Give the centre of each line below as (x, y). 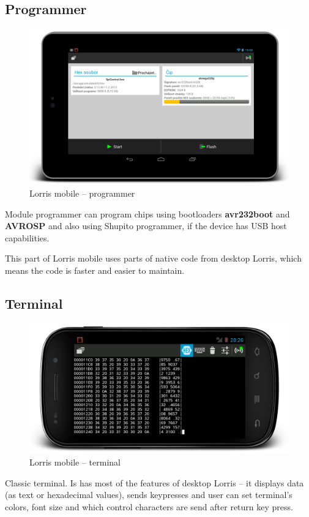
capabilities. (27, 237)
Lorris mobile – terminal (75, 462)
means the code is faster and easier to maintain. (95, 270)
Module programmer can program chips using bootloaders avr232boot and (147, 213)
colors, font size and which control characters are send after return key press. (149, 507)
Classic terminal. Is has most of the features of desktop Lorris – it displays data (154, 482)
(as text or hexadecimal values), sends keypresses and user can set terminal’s (149, 495)
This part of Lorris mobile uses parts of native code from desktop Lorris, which (153, 258)
